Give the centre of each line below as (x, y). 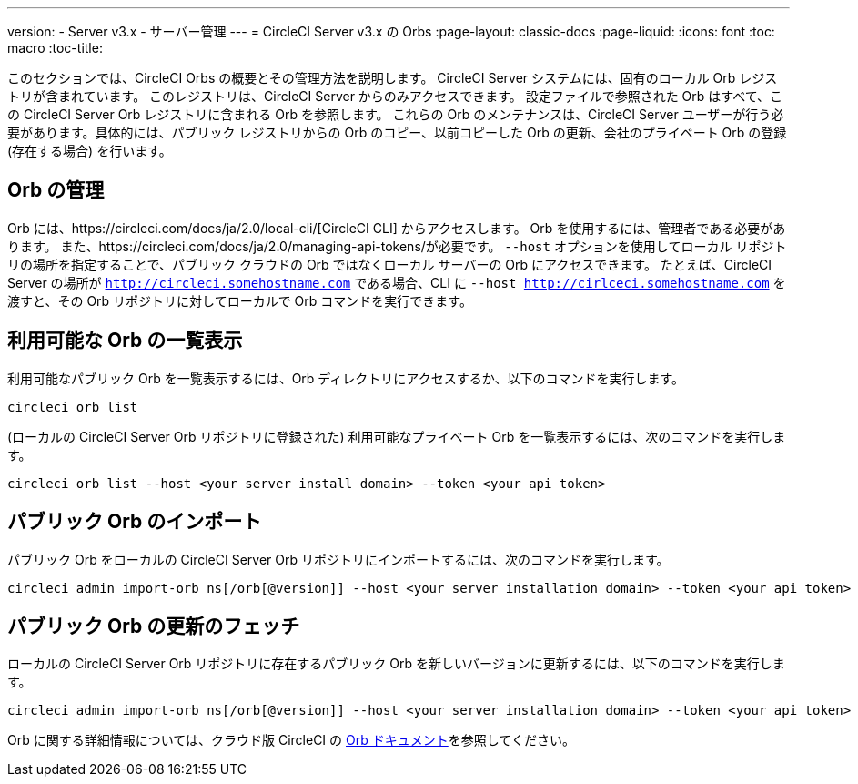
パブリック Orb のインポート (135, 522)
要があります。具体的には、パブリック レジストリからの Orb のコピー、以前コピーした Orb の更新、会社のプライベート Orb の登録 (397, 132)
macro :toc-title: (55, 48)
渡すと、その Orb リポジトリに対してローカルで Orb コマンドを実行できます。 (240, 300)
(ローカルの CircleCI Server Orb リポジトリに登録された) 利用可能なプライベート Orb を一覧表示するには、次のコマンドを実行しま (397, 436)
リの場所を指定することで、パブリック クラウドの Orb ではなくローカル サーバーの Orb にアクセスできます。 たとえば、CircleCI (390, 264)
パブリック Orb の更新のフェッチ (154, 626)
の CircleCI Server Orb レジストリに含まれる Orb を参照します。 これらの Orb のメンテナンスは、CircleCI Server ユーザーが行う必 (396, 114)
